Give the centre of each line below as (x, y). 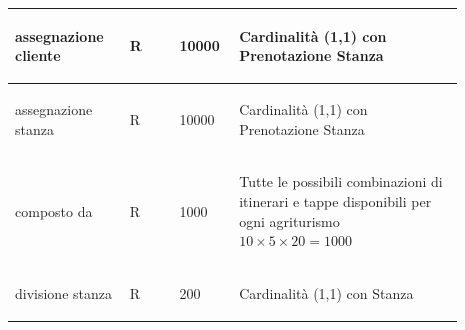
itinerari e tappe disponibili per (335, 200)
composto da (54, 210)
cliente (38, 55)
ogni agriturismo (289, 220)
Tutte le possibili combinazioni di (341, 181)
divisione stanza (63, 293)
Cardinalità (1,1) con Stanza (326, 293)
